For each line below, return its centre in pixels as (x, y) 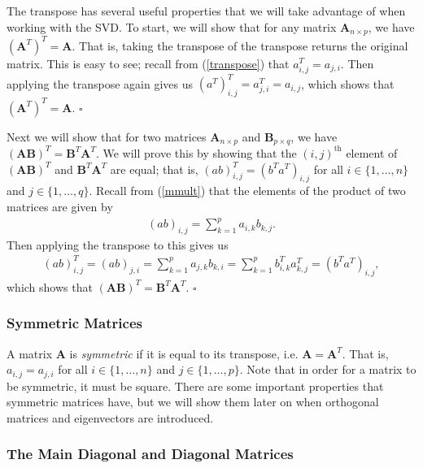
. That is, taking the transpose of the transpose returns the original (240, 45)
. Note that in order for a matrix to (328, 369)
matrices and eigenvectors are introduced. (110, 417)
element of (372, 152)
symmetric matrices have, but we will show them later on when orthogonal (193, 402)
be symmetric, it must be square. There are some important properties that (195, 386)
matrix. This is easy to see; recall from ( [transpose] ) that (148, 63)
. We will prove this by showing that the (196, 152)
